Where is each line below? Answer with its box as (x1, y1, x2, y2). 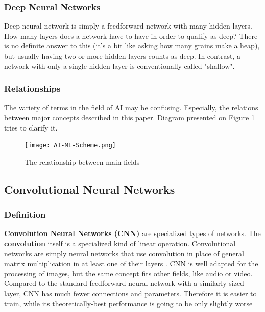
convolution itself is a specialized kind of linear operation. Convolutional (4, 238, 236, 249)
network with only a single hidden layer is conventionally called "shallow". (4, 60, 235, 71)
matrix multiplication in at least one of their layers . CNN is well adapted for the (4, 258, 258, 269)
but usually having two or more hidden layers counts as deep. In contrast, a (4, 50, 240, 61)
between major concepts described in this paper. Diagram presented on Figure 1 (4, 112, 255, 122)
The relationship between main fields (25, 156, 140, 167)
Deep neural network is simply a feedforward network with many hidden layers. (4, 20, 252, 31)
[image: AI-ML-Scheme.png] (25, 142, 116, 149)
